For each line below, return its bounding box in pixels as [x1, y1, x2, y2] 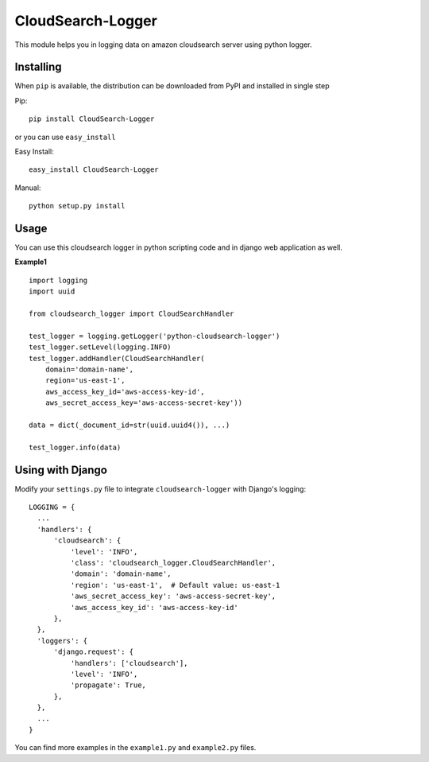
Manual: [14, 183, 41, 192]
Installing [14, 60, 63, 74]
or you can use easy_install [14, 132, 116, 142]
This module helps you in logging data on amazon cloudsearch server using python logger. [14, 40, 312, 49]
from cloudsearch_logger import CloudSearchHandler [29, 309, 234, 318]
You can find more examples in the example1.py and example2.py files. [14, 743, 257, 752]
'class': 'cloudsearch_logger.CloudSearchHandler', [70, 558, 276, 567]
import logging [29, 275, 88, 285]
